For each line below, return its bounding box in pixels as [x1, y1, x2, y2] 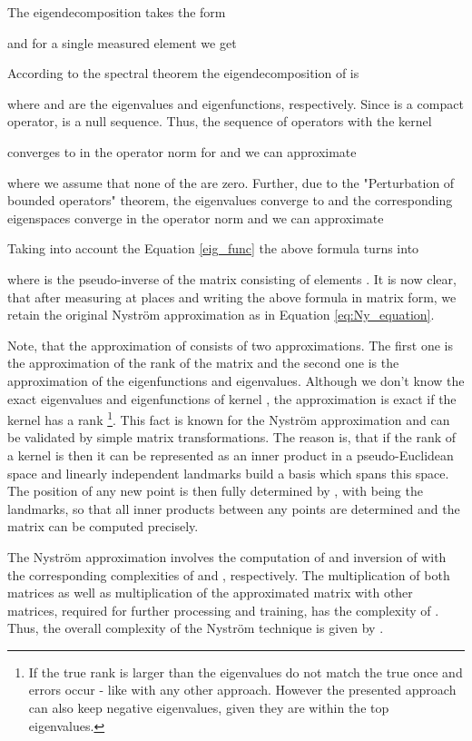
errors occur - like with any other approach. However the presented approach [28, 680, 457, 699]
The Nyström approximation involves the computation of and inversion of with [7, 547, 447, 566]
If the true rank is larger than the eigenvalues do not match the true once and [28, 662, 463, 681]
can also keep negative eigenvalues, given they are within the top [28, 698, 389, 717]
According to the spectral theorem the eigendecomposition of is [7, 64, 359, 83]
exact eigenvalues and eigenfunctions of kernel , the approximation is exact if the [7, 389, 457, 408]
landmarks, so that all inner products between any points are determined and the [7, 499, 460, 518]
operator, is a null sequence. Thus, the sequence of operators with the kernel [7, 112, 432, 131]
